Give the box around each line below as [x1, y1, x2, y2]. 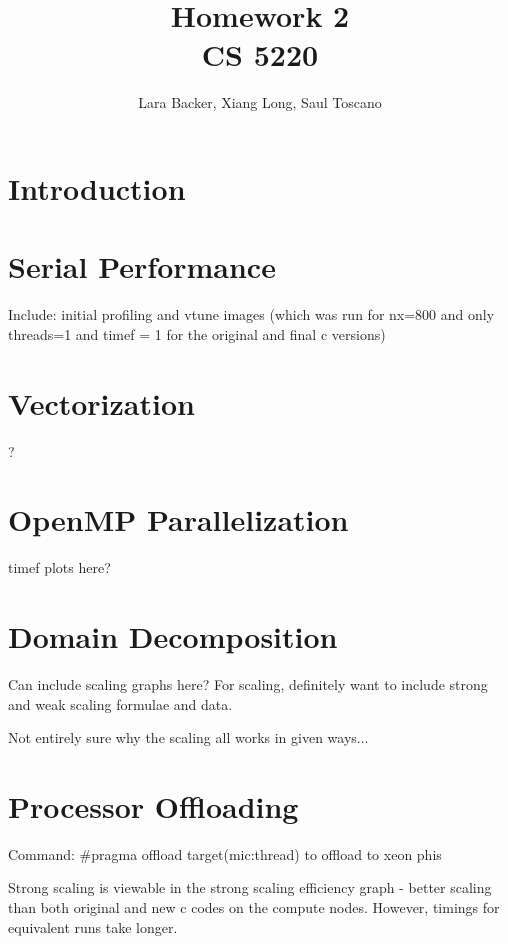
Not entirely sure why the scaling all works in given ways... [8, 727, 369, 748]
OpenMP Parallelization [8, 499, 349, 540]
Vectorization [8, 382, 195, 423]
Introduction [8, 167, 186, 208]
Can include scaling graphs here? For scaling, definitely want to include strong [8, 673, 488, 694]
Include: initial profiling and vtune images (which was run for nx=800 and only [8, 304, 495, 325]
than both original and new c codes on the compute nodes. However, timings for [8, 897, 500, 918]
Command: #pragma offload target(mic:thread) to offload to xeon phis [8, 843, 442, 864]
